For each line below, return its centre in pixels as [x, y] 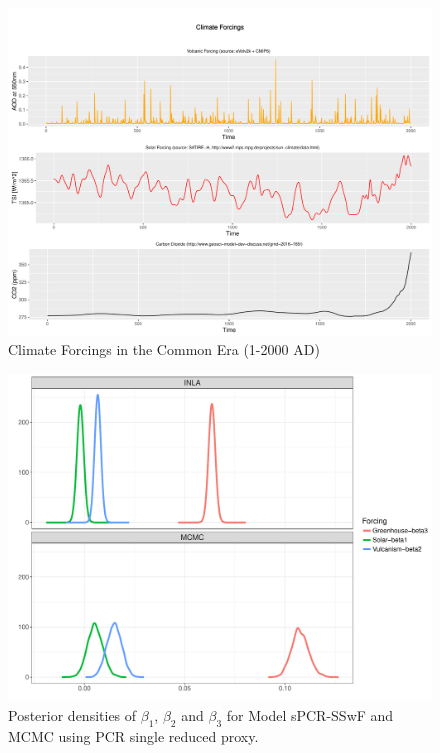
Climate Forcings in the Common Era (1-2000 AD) [164, 349]
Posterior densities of [72, 714]
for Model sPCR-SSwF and [310, 714]
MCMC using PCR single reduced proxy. [133, 735]
